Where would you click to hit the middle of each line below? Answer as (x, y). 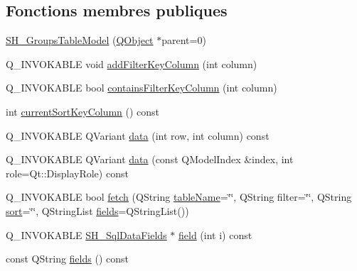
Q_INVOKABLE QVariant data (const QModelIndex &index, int (150, 159)
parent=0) (184, 40)
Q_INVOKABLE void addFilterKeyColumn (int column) (132, 63)
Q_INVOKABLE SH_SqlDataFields (86, 234)
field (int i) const (215, 234)
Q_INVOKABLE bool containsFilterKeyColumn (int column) (142, 88)
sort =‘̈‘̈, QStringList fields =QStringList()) (97, 210)
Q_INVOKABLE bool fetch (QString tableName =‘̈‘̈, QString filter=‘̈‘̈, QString (179, 197)
